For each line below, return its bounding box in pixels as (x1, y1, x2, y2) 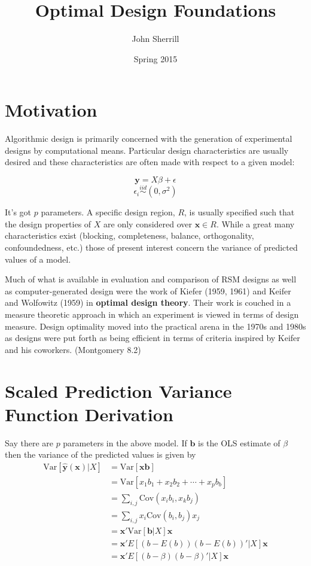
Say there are (5, 436, 53, 449)
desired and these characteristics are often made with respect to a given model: (5, 156, 295, 168)
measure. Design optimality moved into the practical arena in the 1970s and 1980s (5, 319, 306, 332)
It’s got (5, 206, 32, 218)
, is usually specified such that (184, 206, 295, 218)
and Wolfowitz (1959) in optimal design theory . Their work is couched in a (5, 296, 291, 309)
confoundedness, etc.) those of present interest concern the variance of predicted (5, 241, 298, 254)
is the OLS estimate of (198, 436, 280, 449)
